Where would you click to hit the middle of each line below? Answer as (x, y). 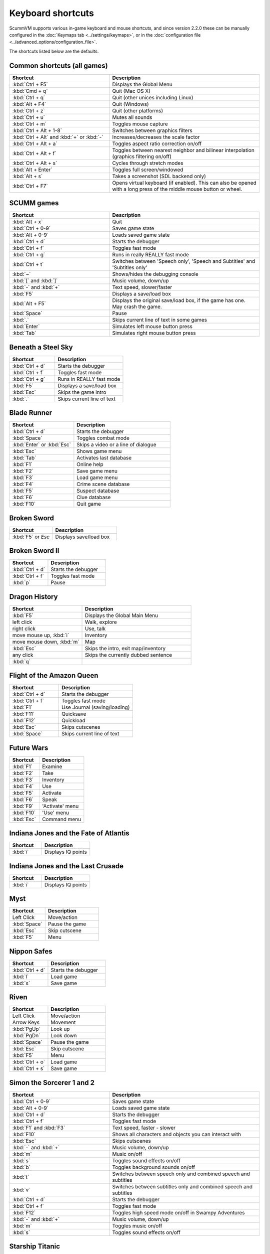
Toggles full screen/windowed (148, 170)
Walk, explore (101, 622)
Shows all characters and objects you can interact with (176, 1134)
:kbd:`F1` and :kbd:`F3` (39, 1128)
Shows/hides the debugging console (155, 274)
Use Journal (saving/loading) (96, 707)
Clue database (94, 498)
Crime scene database (103, 484)
